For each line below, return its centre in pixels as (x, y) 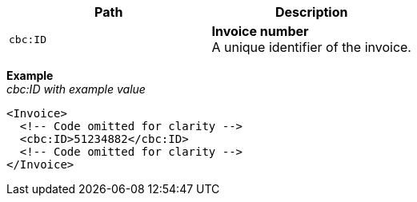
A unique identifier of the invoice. (311, 47)
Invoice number (260, 31)
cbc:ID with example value (76, 89)
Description (312, 12)
